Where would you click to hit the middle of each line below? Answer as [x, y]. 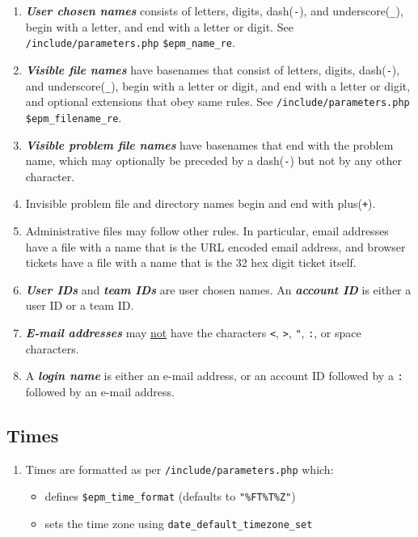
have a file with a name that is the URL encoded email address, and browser [215, 246]
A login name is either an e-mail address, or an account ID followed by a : [214, 376]
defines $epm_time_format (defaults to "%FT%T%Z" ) [170, 496]
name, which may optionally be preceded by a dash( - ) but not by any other [213, 161]
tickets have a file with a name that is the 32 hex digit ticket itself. [191, 262]
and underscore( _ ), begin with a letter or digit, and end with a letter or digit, [218, 85]
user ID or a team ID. [80, 305]
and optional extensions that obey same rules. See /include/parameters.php [217, 101]
